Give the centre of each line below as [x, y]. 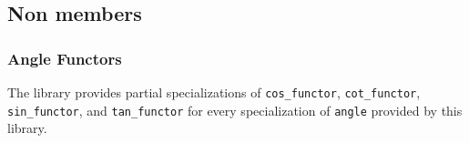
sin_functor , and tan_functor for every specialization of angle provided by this [235, 110]
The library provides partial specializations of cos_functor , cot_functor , [214, 92]
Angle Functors [65, 58]
